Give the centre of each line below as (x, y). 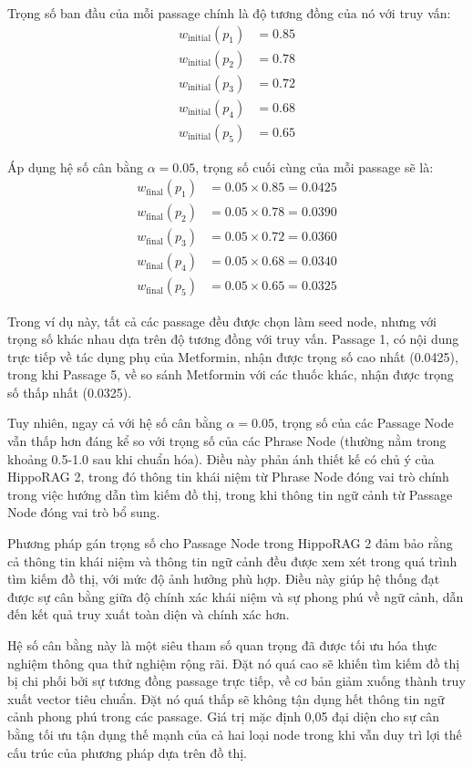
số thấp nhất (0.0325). (70, 392)
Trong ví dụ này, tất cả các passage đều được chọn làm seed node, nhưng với (222, 321)
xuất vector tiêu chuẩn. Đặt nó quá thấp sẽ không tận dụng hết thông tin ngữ (226, 698)
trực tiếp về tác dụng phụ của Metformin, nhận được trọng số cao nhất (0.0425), (233, 356)
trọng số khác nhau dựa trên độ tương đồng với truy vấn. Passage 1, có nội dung (233, 339)
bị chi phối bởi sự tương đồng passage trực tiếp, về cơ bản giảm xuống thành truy (236, 681)
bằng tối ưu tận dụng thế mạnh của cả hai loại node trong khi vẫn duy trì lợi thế (235, 734)
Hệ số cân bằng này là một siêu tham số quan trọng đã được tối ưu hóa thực (222, 645)
